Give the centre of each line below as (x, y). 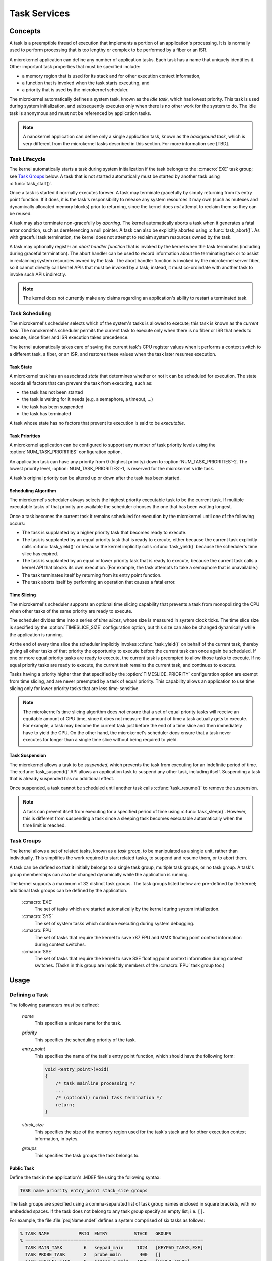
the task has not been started (52, 392)
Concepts (25, 31)
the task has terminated (47, 414)
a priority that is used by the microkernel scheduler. (75, 90)
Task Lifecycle (27, 159)
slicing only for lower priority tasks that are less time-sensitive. (74, 688)
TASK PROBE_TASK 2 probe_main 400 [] (93, 1255)
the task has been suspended (53, 407)
